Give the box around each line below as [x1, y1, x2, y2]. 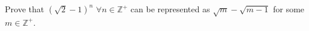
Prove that [5, 3, 45, 15]
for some [273, 3, 305, 15]
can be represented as [130, 3, 210, 15]
